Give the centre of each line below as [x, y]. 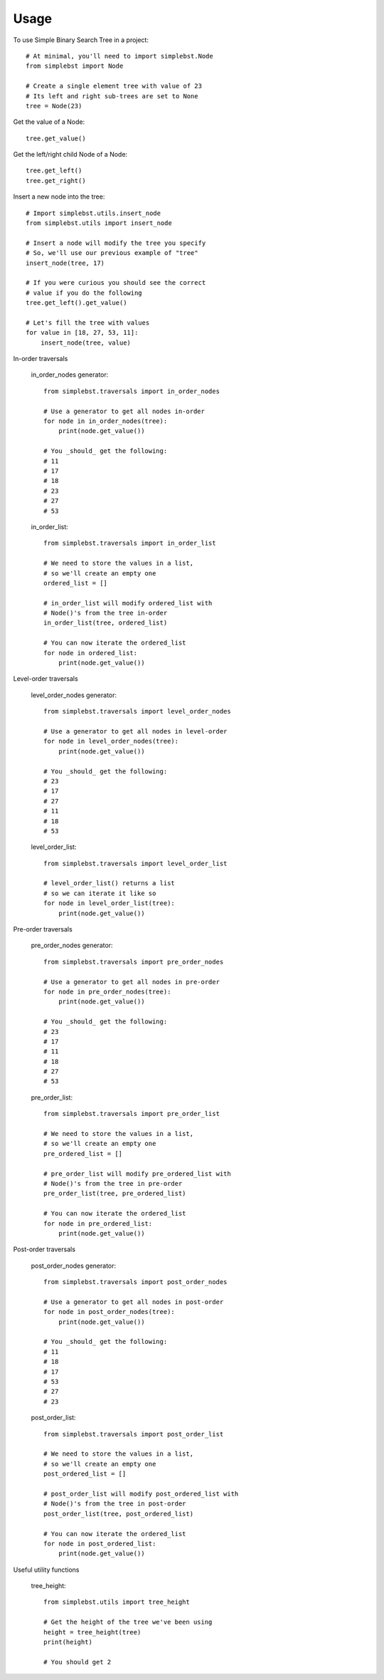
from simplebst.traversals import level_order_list [135, 863]
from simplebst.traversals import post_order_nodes [135, 1282]
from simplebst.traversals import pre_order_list [132, 1114]
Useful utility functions [46, 1570]
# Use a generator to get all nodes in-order [124, 411]
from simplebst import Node [75, 66]
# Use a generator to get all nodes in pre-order [132, 982]
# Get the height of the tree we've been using [128, 1622]
